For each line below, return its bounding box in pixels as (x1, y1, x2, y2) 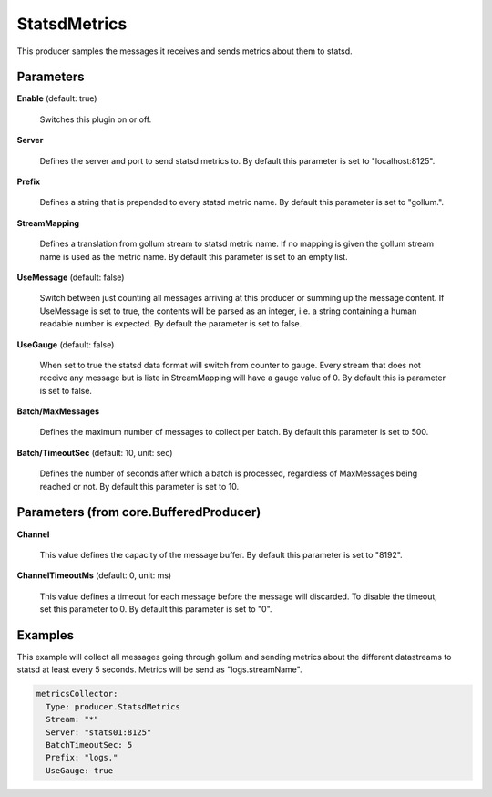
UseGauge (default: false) (16, 338, 115, 350)
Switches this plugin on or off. (39, 114, 152, 125)
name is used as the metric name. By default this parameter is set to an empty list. (39, 251, 348, 262)
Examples (16, 627, 75, 643)
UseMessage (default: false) (16, 272, 125, 283)
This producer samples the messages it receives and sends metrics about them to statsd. (16, 46, 353, 57)
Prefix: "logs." (46, 752, 118, 763)
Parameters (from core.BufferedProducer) (16, 504, 261, 520)
